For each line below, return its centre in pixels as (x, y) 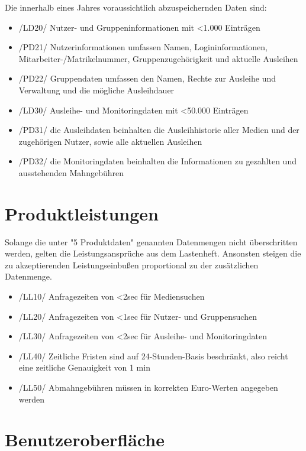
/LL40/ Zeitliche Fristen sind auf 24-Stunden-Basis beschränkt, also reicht (153, 356)
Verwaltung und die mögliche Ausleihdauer (96, 90)
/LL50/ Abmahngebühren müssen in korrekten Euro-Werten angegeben (148, 387)
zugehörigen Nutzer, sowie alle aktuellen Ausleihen (110, 141)
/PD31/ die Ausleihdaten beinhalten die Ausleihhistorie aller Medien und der (159, 130)
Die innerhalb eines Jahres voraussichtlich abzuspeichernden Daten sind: (136, 7)
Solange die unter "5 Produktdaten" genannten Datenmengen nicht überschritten (151, 241)
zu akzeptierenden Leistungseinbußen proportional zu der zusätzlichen (132, 265)
